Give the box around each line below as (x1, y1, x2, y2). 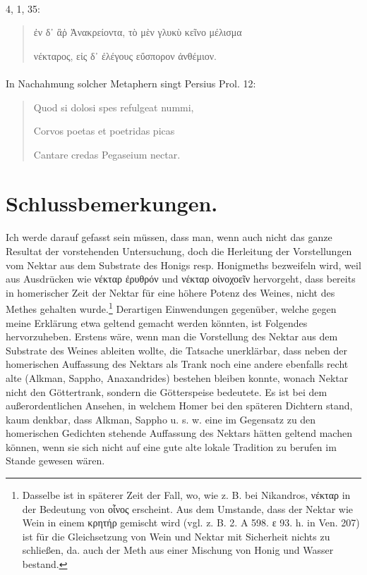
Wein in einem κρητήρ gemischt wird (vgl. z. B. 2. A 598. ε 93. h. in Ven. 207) (22, 515, 360, 530)
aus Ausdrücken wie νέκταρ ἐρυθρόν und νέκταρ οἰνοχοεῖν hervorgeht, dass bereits (6, 271, 356, 286)
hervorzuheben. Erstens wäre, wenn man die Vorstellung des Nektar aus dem (6, 329, 338, 344)
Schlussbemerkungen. (6, 188, 218, 217)
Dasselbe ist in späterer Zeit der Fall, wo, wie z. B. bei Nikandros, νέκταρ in (22, 488, 351, 502)
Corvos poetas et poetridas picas (33, 123, 175, 138)
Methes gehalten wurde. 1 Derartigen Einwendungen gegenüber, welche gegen (6, 299, 337, 316)
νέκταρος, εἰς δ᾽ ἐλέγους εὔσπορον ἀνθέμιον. (33, 48, 217, 63)
